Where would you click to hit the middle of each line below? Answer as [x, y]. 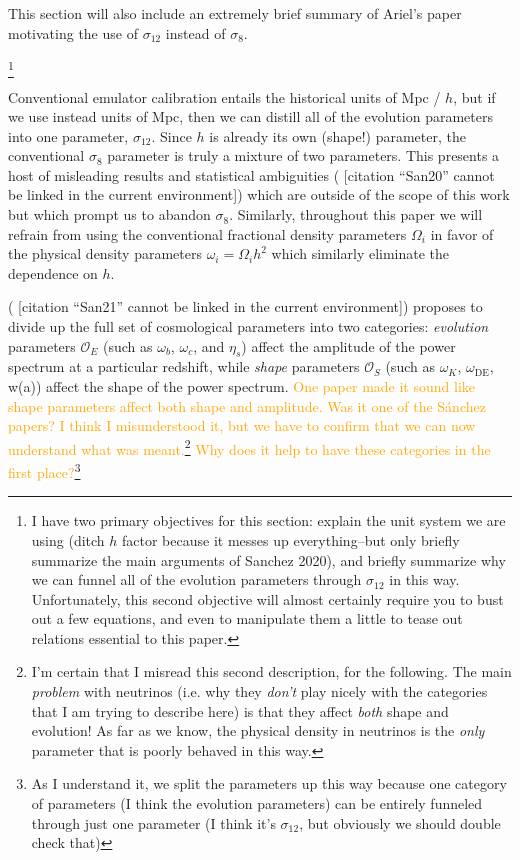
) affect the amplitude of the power [348, 345]
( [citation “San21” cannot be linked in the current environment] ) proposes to [245, 306]
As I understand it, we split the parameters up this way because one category [269, 783]
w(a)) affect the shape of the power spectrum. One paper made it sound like [241, 386]
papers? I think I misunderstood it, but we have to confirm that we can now [242, 425]
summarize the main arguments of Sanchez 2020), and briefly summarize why [268, 559]
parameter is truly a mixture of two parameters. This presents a [303, 155]
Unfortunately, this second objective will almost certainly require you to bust [267, 598]
